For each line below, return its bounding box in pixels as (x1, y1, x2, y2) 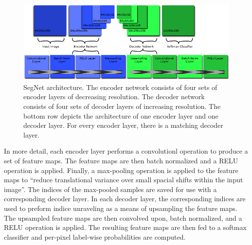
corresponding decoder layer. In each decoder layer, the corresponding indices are (4, 193, 246, 204)
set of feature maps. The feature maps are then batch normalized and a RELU (4, 156, 238, 165)
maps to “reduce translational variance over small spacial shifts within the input (4, 175, 243, 185)
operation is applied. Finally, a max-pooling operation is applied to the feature (4, 165, 238, 175)
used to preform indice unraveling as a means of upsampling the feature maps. (4, 203, 237, 213)
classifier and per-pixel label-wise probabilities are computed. (4, 231, 186, 242)
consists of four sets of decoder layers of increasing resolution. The (23, 101, 221, 111)
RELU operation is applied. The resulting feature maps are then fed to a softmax (4, 222, 247, 232)
